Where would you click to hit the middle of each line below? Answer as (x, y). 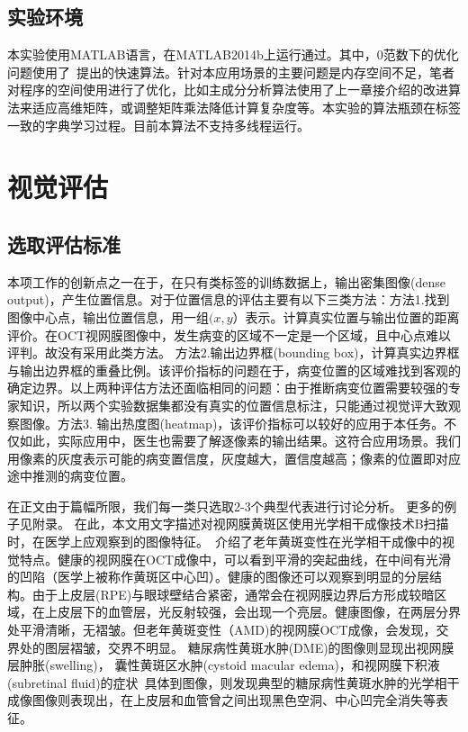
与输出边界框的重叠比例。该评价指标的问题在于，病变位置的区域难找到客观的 (234, 370)
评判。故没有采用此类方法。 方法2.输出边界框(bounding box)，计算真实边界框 (234, 352)
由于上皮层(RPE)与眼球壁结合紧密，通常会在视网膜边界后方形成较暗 (233, 594)
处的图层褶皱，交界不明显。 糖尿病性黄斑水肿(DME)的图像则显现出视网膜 (237, 647)
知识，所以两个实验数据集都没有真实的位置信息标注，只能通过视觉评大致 (234, 405)
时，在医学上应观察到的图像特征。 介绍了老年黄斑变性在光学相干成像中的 (225, 542)
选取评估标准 (64, 244)
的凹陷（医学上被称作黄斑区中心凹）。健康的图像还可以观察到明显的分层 (218, 577)
